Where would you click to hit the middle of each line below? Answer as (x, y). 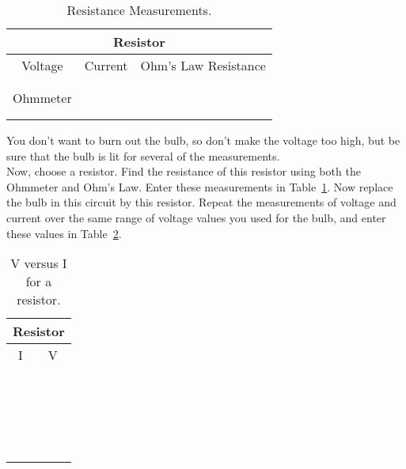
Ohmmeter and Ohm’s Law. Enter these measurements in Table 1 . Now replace (200, 186)
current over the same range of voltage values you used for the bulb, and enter (196, 217)
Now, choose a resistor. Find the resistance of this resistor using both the (184, 171)
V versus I (39, 263)
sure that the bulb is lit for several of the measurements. (143, 155)
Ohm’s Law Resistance (203, 65)
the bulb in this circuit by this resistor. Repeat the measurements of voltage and (201, 202)
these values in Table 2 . (64, 233)
